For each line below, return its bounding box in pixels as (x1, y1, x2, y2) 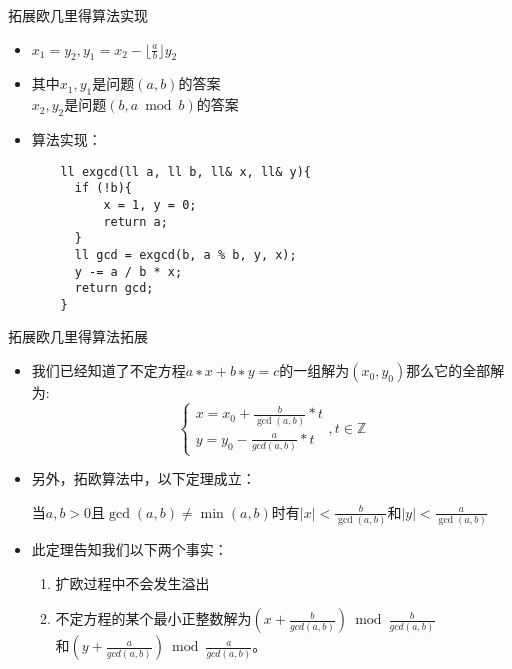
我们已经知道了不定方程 (31, 360, 186, 381)
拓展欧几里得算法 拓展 (8, 326, 148, 347)
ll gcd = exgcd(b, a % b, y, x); (74, 247, 297, 262)
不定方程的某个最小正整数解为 (55, 608, 252, 629)
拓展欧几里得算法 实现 (8, 5, 148, 25)
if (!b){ (74, 181, 133, 196)
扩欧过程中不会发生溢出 (55, 572, 210, 593)
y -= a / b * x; (74, 264, 183, 279)
